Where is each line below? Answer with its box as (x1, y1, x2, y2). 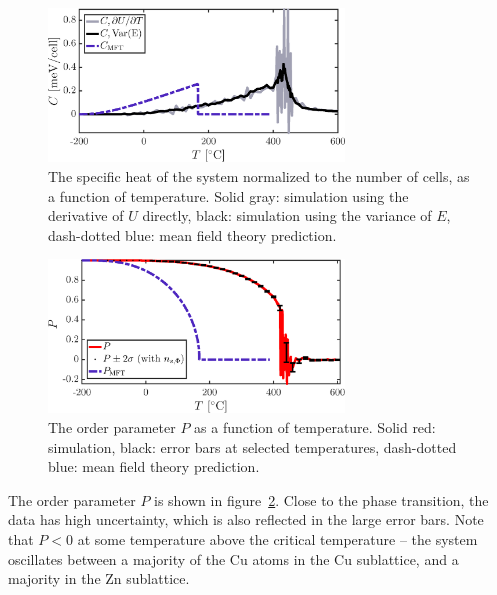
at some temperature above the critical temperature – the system (77, 528, 478, 549)
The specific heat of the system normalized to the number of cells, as (48, 166, 470, 187)
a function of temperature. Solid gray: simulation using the (48, 185, 409, 206)
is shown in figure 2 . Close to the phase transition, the (154, 489, 489, 510)
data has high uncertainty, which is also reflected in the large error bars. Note (8, 509, 484, 530)
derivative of (48, 205, 124, 226)
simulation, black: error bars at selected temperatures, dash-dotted (48, 436, 457, 457)
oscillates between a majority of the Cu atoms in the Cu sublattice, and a (8, 548, 459, 569)
